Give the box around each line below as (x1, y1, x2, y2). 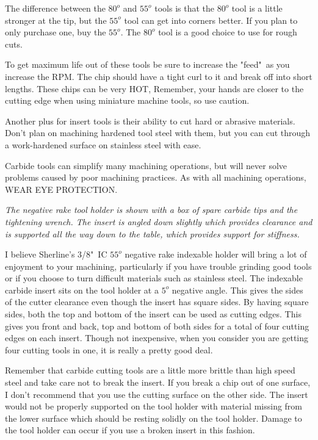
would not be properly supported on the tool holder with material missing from (5, 400, 303, 413)
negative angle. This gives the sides (172, 283, 303, 296)
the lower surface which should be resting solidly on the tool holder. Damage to (5, 411, 302, 424)
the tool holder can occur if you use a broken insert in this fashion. (5, 424, 255, 436)
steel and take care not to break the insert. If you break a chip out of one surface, (5, 376, 311, 389)
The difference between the (5, 2, 106, 14)
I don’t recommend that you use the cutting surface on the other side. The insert (5, 388, 308, 400)
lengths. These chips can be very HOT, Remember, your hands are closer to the (5, 82, 304, 95)
